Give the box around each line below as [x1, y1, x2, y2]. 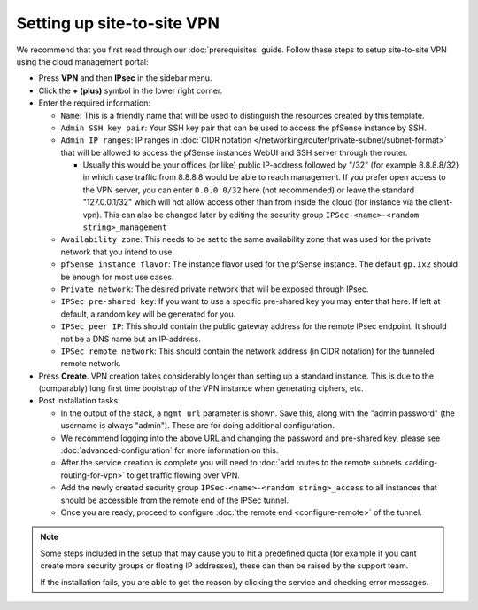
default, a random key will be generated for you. [60, 309, 236, 319]
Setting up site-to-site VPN [16, 13, 220, 33]
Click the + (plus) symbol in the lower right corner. [38, 85, 223, 96]
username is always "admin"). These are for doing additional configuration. [60, 420, 335, 431]
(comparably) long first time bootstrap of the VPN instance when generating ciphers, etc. [38, 383, 364, 394]
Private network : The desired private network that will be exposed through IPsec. [60, 284, 369, 294]
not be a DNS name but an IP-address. [60, 333, 201, 344]
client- [428, 197, 453, 207]
